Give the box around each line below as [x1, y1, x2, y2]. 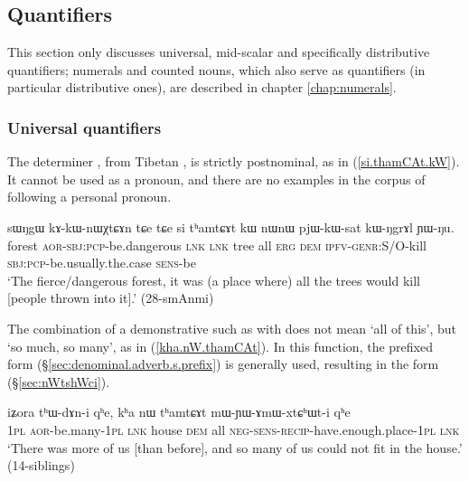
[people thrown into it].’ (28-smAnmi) [7, 288, 214, 307]
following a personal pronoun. [7, 187, 172, 206]
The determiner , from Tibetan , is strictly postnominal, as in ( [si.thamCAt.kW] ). [7, 152, 460, 171]
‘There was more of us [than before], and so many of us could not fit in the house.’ [7, 438, 463, 457]
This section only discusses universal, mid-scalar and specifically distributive [7, 42, 430, 61]
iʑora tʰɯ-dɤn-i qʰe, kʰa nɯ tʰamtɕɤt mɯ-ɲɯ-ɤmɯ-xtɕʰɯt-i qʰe [7, 402, 351, 421]
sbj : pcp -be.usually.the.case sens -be [7, 253, 196, 272]
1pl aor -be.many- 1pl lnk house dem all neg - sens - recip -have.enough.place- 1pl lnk [7, 420, 460, 439]
